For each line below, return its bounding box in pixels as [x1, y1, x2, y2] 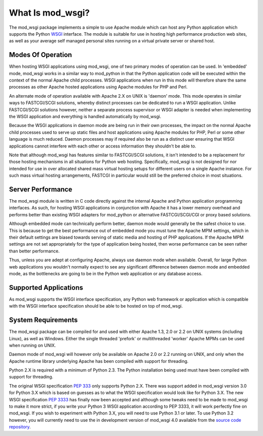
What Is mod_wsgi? [9, 7, 90, 18]
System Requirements [9, 316, 78, 324]
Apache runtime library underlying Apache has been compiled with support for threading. [9, 358, 188, 364]
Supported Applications [9, 283, 83, 291]
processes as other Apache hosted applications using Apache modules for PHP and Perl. [9, 84, 188, 90]
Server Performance [9, 185, 73, 193]
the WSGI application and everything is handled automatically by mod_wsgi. [9, 113, 162, 119]
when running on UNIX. [9, 342, 56, 348]
